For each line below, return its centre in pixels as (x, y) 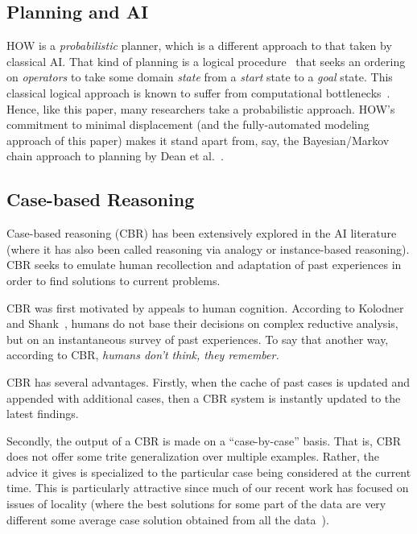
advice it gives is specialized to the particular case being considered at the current (209, 472)
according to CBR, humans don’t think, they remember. (143, 355)
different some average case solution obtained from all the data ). (168, 519)
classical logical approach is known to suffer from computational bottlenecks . (198, 92)
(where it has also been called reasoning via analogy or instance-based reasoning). (208, 248)
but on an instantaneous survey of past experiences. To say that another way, (198, 339)
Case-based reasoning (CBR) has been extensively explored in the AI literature (202, 233)
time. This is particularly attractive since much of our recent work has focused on (208, 488)
